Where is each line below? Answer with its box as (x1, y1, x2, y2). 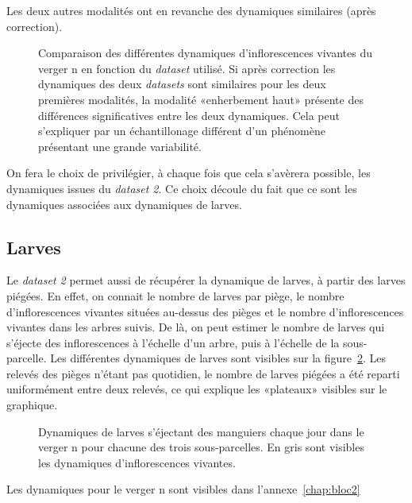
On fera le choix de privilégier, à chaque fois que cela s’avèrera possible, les (6, 164, 371, 181)
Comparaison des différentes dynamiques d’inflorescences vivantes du (38, 44, 373, 61)
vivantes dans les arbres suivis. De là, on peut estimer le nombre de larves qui (6, 319, 385, 335)
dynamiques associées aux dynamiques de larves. (6, 195, 242, 212)
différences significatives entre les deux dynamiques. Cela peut (38, 106, 340, 123)
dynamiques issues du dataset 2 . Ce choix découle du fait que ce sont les (6, 180, 357, 196)
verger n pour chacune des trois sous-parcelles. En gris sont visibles (38, 439, 364, 455)
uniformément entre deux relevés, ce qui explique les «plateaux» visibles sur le (6, 381, 387, 397)
